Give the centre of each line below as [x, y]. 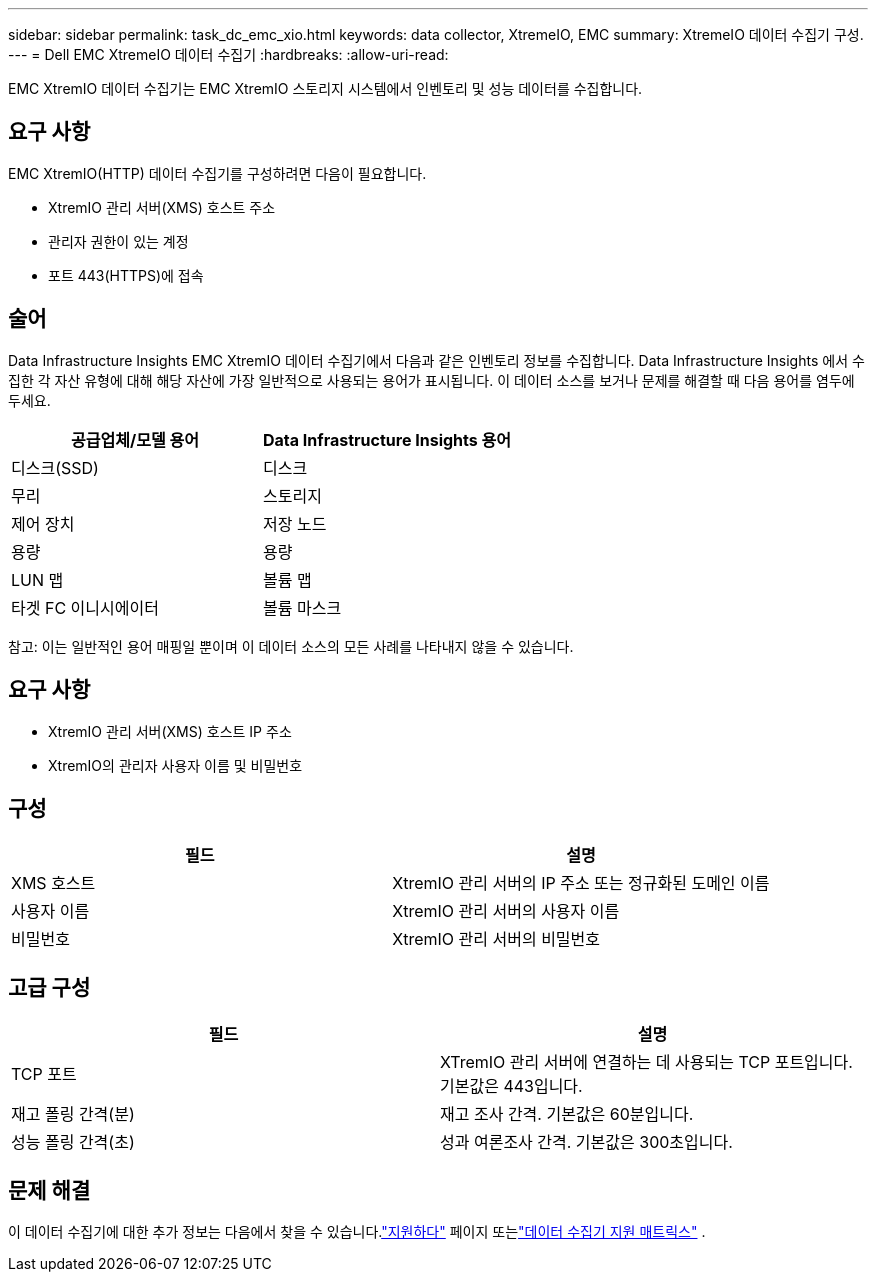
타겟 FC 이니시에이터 [85, 607]
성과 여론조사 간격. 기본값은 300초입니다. [586, 1142]
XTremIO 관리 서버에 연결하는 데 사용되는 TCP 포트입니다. [646, 1062]
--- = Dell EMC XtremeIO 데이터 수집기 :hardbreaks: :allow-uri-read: [228, 54]
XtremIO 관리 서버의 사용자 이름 [506, 911]
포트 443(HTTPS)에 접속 [126, 275]
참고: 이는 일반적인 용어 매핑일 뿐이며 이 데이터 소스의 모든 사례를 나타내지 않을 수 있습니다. [291, 646]
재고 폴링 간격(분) [73, 1114]
